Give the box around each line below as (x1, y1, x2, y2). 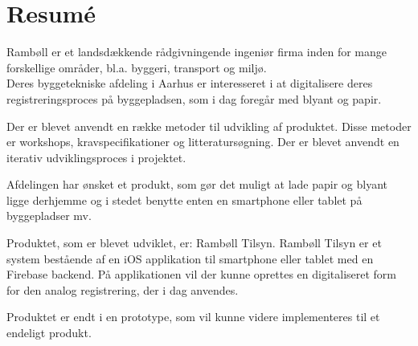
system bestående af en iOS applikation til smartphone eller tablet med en (6, 250, 374, 267)
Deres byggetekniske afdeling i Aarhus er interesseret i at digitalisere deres (6, 75, 373, 92)
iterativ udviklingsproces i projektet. (6, 149, 186, 165)
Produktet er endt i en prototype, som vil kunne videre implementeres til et (6, 308, 380, 325)
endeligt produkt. (6, 324, 92, 341)
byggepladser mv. (6, 207, 92, 224)
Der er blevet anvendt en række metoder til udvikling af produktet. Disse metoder (6, 117, 412, 134)
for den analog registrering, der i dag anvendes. (6, 281, 239, 298)
